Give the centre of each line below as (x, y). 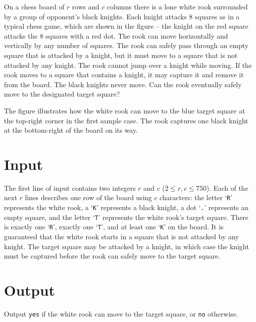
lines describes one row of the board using (88, 197)
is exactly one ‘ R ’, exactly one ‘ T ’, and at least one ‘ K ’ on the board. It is (114, 227)
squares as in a (217, 16)
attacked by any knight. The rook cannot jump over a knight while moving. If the (128, 65)
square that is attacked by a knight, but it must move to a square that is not (121, 55)
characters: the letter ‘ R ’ (196, 197)
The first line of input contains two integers (70, 188)
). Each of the (227, 188)
